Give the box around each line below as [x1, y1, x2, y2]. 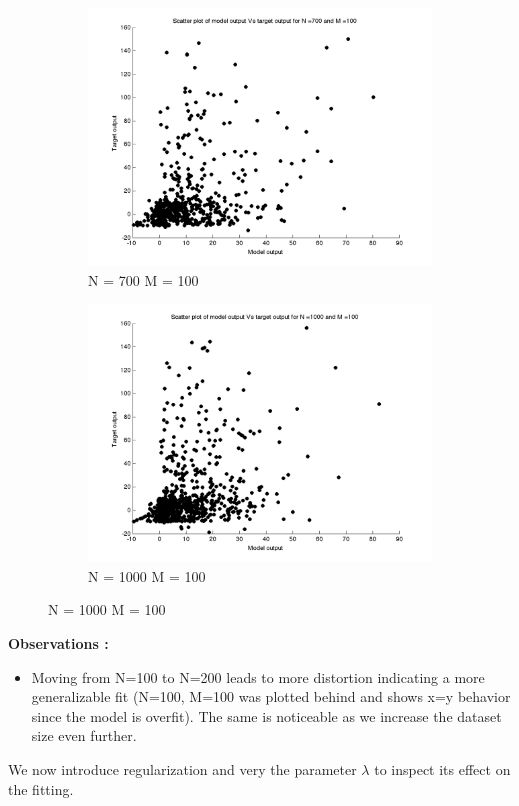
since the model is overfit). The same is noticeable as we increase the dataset [31, 705, 502, 726]
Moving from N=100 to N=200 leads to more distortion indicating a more [31, 666, 485, 687]
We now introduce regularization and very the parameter [8, 758, 357, 779]
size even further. [31, 725, 137, 746]
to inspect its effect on [374, 758, 511, 779]
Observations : [8, 632, 109, 653]
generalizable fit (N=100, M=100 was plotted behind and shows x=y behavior [31, 686, 511, 707]
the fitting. [8, 778, 74, 799]
